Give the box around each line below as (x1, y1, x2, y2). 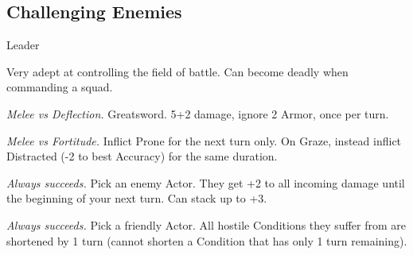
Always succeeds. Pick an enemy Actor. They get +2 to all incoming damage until (6, 174, 405, 191)
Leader (6, 37, 40, 53)
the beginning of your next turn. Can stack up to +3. (6, 190, 267, 207)
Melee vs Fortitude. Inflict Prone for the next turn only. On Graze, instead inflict (6, 132, 402, 149)
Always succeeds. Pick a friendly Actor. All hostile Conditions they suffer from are (6, 216, 406, 233)
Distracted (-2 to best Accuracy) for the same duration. (6, 148, 278, 164)
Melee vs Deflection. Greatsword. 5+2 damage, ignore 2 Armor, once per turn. (6, 105, 389, 122)
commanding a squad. (6, 79, 113, 95)
